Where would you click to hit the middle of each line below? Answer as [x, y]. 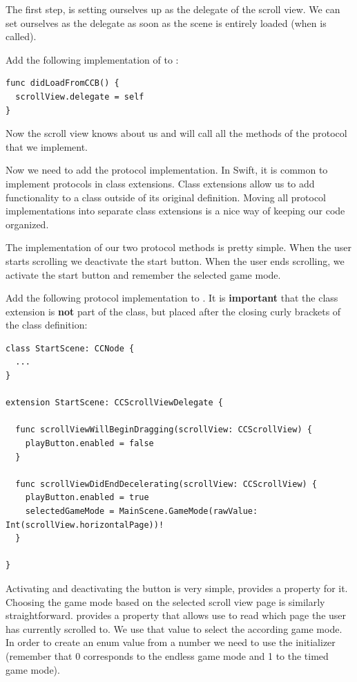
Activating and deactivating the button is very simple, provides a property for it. [177, 588]
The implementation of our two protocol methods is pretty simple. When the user [178, 247]
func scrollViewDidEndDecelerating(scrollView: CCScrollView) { [166, 484]
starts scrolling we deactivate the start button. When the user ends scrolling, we [175, 260]
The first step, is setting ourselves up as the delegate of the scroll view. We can [173, 9]
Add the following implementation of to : [92, 59]
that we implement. [47, 146]
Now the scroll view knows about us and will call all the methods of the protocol [176, 133]
